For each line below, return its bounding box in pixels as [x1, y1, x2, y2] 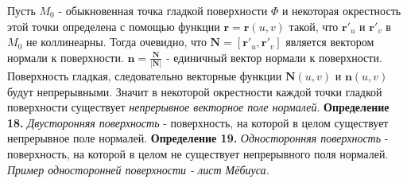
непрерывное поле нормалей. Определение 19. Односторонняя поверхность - [7, 130, 389, 146]
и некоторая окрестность [281, 2, 401, 18]
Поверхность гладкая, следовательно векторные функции [7, 68, 282, 84]
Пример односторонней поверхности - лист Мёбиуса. [7, 161, 269, 177]
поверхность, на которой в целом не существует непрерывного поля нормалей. [7, 146, 389, 162]
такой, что [289, 18, 339, 34]
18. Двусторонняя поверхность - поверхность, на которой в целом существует [7, 114, 389, 130]
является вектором [285, 33, 374, 50]
